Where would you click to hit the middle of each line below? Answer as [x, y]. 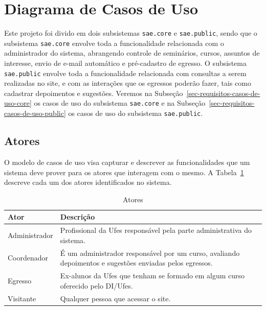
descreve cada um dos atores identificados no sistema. [88, 182]
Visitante [22, 298]
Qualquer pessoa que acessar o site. [115, 298]
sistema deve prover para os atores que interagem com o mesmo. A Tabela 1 [124, 172]
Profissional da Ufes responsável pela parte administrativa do [156, 230]
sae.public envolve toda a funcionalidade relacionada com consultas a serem [125, 73]
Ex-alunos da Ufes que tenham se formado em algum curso [152, 276]
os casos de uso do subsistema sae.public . [136, 113]
